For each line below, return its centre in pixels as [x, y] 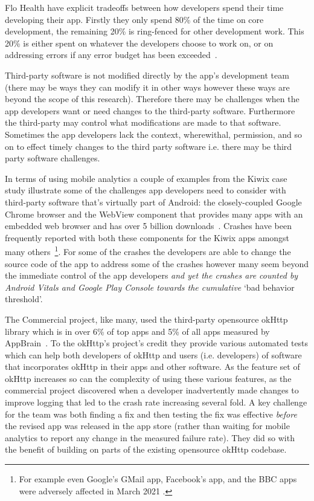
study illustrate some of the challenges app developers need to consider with [146, 190]
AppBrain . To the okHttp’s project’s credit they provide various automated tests [157, 343]
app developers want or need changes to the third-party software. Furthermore [150, 110]
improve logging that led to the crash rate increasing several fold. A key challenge [156, 402]
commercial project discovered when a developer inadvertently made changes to [152, 390]
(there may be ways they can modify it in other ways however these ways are [147, 87]
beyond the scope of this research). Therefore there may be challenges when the [152, 99]
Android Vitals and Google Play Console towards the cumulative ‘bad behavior [150, 287]
